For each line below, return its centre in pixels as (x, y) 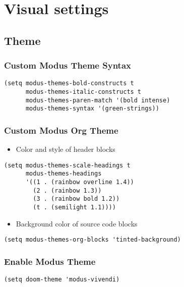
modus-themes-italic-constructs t (83, 92)
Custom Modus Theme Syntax (68, 65)
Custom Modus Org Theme (61, 130)
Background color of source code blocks (77, 223)
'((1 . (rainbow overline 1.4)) (80, 182)
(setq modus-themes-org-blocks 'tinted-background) (93, 240)
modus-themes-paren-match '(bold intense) (98, 100)
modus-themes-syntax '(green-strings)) (92, 109)
